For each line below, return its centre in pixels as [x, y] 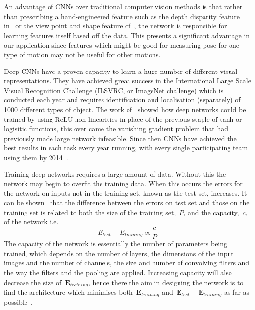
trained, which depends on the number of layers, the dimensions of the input [119, 253]
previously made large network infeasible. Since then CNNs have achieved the [120, 138]
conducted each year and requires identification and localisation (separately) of [122, 100]
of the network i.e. [31, 222]
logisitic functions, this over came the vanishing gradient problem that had [116, 129]
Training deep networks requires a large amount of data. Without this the [115, 174]
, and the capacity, [211, 212]
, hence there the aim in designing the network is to [166, 282]
